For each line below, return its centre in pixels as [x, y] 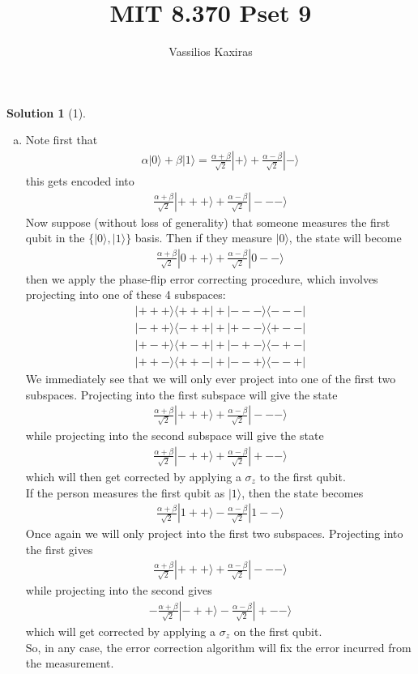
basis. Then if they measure [203, 238]
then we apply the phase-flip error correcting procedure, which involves [202, 278]
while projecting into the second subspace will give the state [175, 435]
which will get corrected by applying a [120, 631]
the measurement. [70, 663]
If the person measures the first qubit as [125, 492]
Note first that [62, 140]
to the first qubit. [303, 476]
